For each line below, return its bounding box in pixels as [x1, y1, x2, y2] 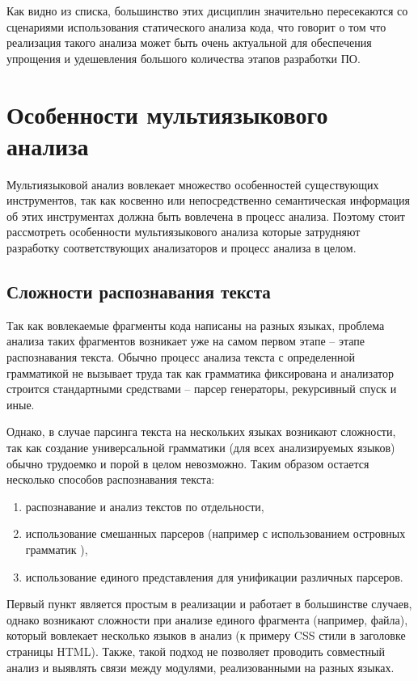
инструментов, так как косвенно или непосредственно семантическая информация [6, 192, 410, 209]
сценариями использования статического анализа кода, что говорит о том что [6, 18, 386, 35]
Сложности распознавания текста [6, 279, 271, 304]
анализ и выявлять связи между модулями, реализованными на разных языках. [6, 658, 395, 675]
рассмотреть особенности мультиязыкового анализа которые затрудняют [6, 223, 361, 240]
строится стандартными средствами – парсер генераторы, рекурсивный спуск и [6, 380, 397, 397]
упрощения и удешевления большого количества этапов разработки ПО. [6, 49, 361, 66]
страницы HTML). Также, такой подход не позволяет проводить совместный [6, 642, 385, 659]
